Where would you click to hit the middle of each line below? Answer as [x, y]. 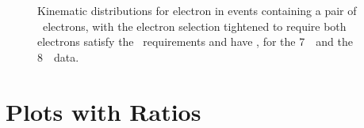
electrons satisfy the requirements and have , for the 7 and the [195, 41]
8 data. [58, 56]
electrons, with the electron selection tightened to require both [194, 26]
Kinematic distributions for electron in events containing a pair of [197, 10]
